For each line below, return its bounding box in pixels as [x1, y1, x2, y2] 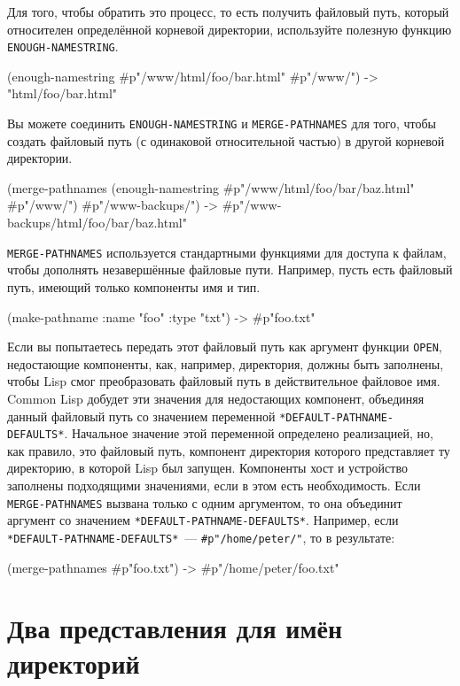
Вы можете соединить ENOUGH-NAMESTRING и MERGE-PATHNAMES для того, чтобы [7, 114, 436, 133]
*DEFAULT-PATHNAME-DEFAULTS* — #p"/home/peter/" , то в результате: [7, 528, 395, 546]
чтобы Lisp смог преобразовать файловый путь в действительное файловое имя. [7, 372, 441, 390]
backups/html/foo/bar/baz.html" [7, 213, 187, 232]
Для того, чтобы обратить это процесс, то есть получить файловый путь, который [7, 3, 449, 20]
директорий [7, 644, 140, 681]
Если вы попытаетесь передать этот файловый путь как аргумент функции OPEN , [7, 337, 442, 356]
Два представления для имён [7, 610, 343, 646]
